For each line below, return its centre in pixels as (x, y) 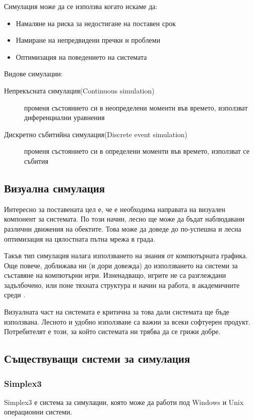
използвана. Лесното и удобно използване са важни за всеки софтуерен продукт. (127, 321)
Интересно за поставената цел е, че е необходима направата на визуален (115, 209)
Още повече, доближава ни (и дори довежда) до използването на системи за (121, 265)
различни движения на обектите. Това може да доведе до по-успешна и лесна (123, 228)
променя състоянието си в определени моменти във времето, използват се (137, 151)
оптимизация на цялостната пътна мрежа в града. (80, 238)
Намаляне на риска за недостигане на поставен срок (96, 23)
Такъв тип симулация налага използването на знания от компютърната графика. (126, 255)
